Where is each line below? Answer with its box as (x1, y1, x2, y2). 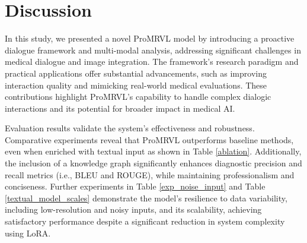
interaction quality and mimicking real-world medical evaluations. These (5, 78, 267, 91)
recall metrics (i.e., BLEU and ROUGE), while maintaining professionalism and (5, 168, 295, 181)
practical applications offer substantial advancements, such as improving (5, 67, 267, 79)
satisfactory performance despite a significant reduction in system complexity (5, 215, 285, 228)
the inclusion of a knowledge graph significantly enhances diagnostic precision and (5, 157, 302, 169)
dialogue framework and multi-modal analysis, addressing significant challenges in (5, 43, 301, 56)
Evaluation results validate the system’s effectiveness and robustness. (5, 122, 255, 134)
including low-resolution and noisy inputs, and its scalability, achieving (5, 203, 262, 216)
